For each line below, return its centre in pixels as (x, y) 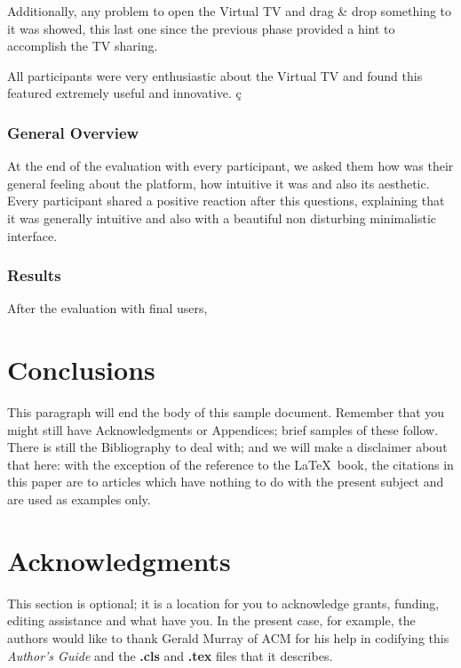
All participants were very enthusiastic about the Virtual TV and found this (215, 75)
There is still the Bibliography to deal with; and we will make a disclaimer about (227, 447)
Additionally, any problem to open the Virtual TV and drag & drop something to (230, 11)
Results (34, 275)
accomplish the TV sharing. (83, 46)
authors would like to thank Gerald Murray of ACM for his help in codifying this (228, 637)
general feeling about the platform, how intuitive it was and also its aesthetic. (219, 183)
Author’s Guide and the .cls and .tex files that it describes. (170, 655)
